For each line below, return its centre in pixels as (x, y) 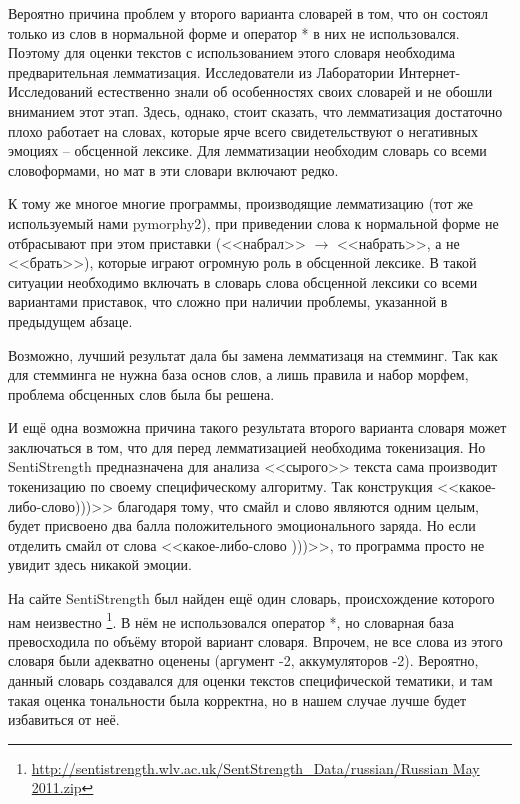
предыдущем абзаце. (70, 320)
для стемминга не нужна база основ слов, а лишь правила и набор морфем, (238, 374)
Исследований (50, 91)
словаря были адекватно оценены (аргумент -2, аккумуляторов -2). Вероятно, (243, 660)
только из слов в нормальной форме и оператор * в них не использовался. (234, 32)
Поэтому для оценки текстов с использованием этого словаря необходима (232, 52)
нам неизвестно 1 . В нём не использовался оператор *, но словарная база (231, 620)
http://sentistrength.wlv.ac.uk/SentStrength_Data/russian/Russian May (255, 767)
